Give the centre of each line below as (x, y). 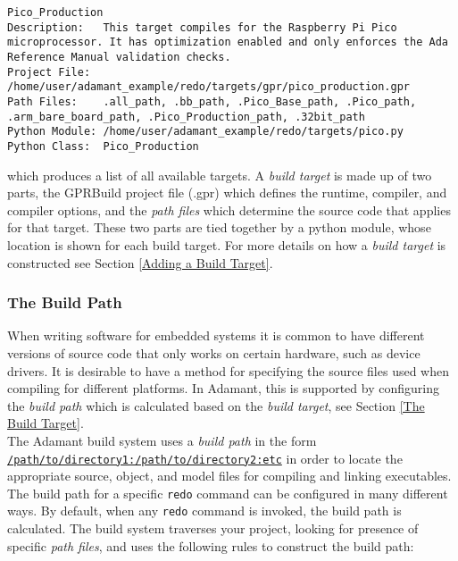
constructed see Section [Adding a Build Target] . (140, 262)
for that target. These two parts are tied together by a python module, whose (219, 227)
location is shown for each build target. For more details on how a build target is (227, 244)
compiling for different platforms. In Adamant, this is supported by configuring (223, 388)
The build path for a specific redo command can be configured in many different (228, 493)
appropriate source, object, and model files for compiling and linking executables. (229, 476)
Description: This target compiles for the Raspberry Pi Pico (202, 27)
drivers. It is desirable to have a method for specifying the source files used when (228, 370)
